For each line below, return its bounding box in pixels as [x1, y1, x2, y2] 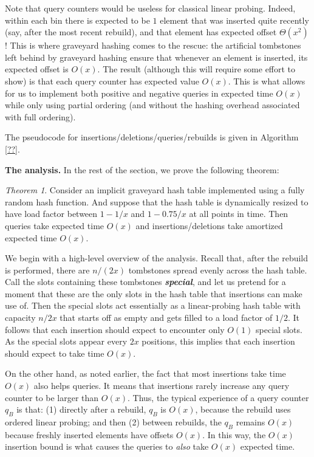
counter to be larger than [5, 391, 99, 404]
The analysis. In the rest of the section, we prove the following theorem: [5, 163, 279, 176]
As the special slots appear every [5, 335, 128, 348]
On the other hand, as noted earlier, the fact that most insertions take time [5, 367, 286, 380]
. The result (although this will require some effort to [97, 63, 296, 75]
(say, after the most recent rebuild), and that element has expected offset [5, 26, 277, 38]
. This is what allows [228, 74, 305, 87]
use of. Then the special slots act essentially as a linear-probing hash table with [5, 299, 301, 312]
